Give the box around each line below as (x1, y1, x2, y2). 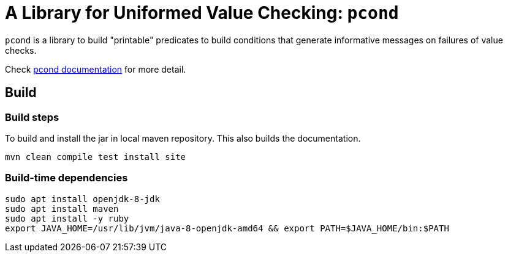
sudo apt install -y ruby (5, 213, 129, 223)
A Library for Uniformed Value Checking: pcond (5, 2, 399, 23)
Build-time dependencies (5, 172, 128, 184)
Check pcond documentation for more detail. (5, 63, 186, 74)
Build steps (5, 110, 59, 123)
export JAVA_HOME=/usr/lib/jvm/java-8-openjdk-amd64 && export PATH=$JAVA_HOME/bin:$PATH (5, 223, 449, 233)
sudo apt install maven (5, 203, 119, 214)
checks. (5, 45, 37, 56)
